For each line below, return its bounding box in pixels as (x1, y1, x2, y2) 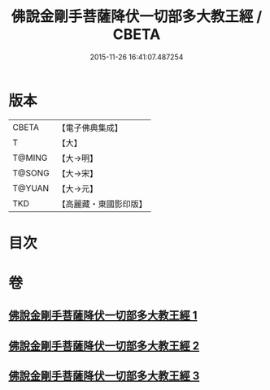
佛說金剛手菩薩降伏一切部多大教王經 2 (8, 339, 200, 353)
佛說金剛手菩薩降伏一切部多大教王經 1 (8, 309, 198, 323)
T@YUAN (12, 182, 50, 193)
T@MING (12, 152, 48, 163)
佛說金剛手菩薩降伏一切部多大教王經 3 (8, 369, 200, 383)
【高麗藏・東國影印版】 (57, 198, 148, 210)
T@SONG (12, 167, 50, 179)
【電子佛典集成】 (57, 122, 124, 133)
